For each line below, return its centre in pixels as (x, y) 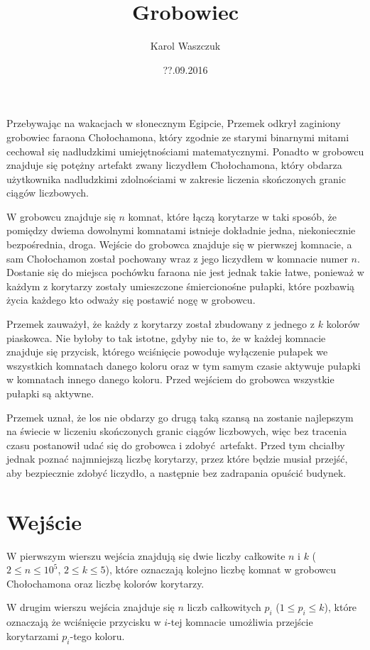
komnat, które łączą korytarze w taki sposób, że (232, 216)
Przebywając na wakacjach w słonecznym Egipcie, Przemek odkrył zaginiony (174, 123)
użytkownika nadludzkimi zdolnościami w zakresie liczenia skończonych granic (176, 178)
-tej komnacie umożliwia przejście (240, 622)
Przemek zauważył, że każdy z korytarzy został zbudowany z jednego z (160, 324)
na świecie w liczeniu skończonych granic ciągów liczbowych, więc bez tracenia (177, 431)
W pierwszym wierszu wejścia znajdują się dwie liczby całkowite (146, 555)
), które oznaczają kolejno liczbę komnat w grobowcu (221, 569)
